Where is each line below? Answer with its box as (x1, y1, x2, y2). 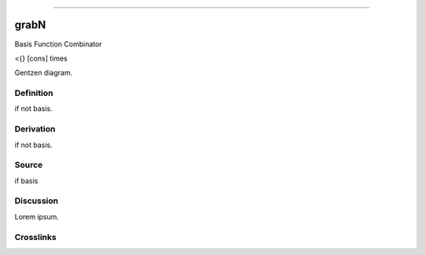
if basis (14, 176, 39, 185)
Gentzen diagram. (14, 68, 73, 78)
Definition (14, 87, 54, 98)
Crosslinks (14, 231, 57, 242)
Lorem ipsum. (14, 212, 59, 221)
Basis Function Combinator (14, 39, 102, 49)
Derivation (14, 124, 56, 135)
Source (14, 160, 43, 171)
